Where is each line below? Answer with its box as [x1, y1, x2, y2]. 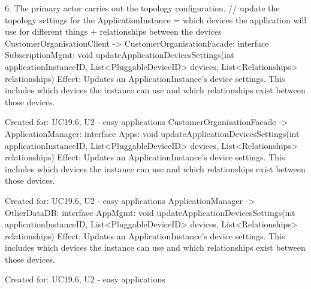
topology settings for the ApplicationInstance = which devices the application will [5, 13, 307, 26]
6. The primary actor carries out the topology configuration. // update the [5, 2, 280, 14]
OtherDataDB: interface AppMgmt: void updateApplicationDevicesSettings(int [5, 206, 295, 218]
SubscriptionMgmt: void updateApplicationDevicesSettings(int [5, 48, 234, 61]
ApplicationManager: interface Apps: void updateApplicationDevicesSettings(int [5, 127, 300, 139]
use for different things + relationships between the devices [5, 25, 222, 38]
